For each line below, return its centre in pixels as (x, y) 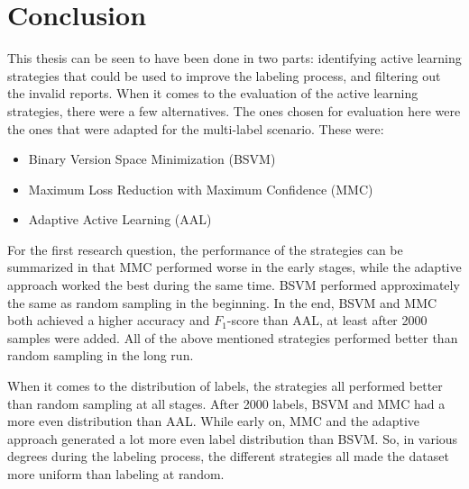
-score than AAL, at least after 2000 (327, 320)
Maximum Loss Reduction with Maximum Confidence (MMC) (201, 189)
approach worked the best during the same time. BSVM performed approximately (234, 285)
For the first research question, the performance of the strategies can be (205, 249)
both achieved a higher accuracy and (109, 320)
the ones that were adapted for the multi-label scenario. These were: (196, 128)
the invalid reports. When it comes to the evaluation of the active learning (213, 93)
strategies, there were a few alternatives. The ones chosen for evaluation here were (234, 110)
